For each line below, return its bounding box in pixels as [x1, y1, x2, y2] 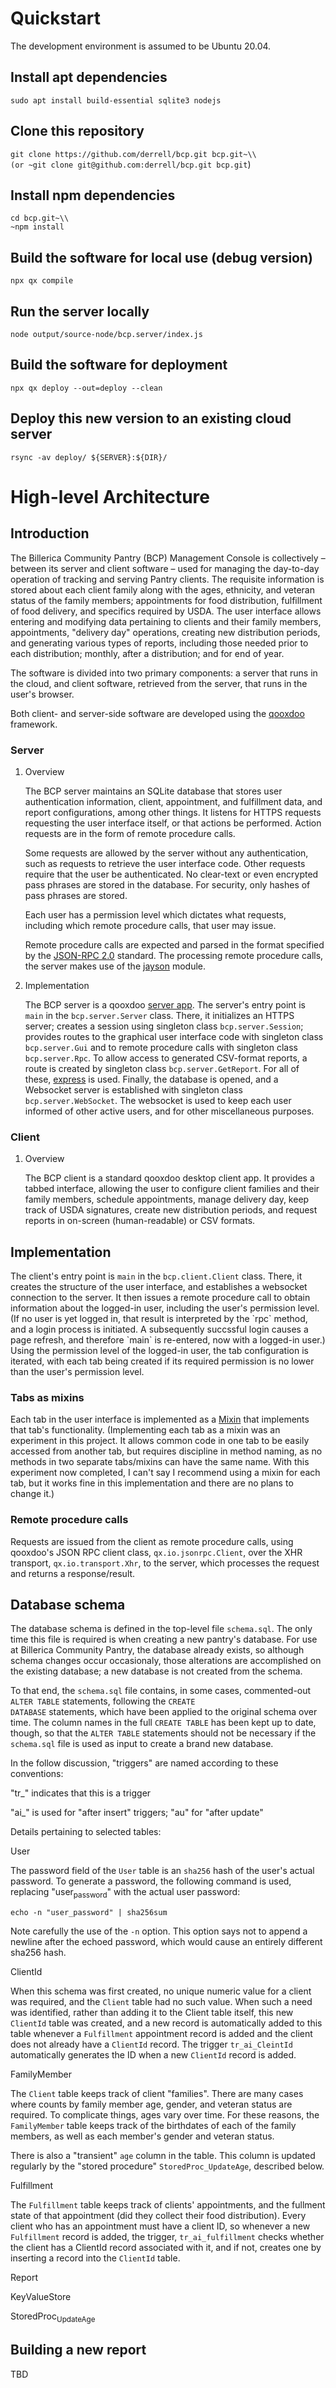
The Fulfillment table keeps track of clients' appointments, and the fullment [10, 2199, 326, 2211]
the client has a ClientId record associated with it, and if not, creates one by [10, 2242, 322, 2254]
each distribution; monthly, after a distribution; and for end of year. [10, 647, 285, 659]
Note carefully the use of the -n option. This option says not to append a [10, 1925, 308, 1937]
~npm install [10, 222, 65, 232]
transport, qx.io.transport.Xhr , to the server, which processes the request [10, 1557, 320, 1569]
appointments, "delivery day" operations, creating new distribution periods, [10, 626, 321, 638]
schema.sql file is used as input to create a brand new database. [10, 1738, 274, 1750]
